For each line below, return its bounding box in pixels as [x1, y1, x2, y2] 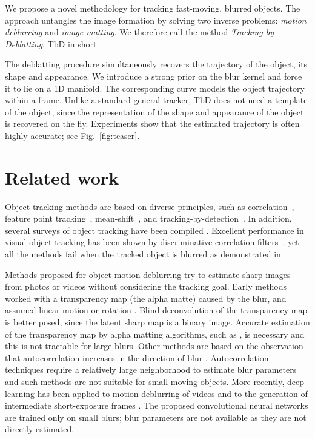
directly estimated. [5, 423, 75, 435]
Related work [5, 165, 119, 189]
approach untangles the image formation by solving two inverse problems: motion [5, 13, 307, 26]
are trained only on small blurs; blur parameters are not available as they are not [5, 410, 307, 423]
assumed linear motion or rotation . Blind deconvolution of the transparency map [5, 304, 308, 316]
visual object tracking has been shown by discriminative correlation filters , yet [5, 236, 299, 248]
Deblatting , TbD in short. [5, 37, 99, 50]
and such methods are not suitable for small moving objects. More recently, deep [5, 375, 305, 387]
